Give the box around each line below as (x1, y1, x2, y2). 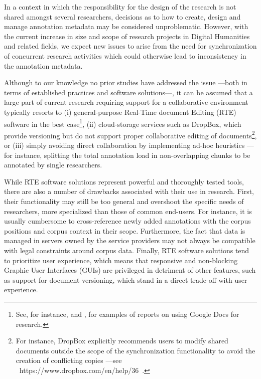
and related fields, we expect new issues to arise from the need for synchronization (4, 41, 257, 51)
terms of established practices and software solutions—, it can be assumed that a (4, 87, 253, 97)
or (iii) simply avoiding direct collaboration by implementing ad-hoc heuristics (4, 140, 245, 150)
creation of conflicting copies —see (16, 355, 122, 365)
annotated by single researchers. (4, 159, 102, 170)
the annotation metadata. (4, 60, 83, 71)
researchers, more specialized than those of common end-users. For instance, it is (4, 206, 252, 216)
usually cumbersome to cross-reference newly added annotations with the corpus (4, 216, 251, 226)
